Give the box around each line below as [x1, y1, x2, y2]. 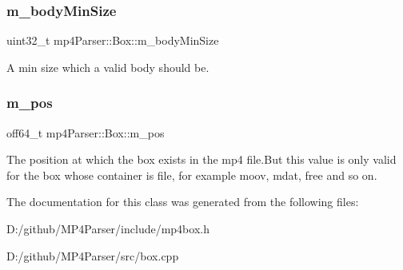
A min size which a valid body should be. [6, 58, 209, 75]
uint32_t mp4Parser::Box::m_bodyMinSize [6, 32, 219, 49]
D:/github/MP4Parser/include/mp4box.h [6, 220, 209, 236]
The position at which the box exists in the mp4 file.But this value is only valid [6, 151, 397, 168]
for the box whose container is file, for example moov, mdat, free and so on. [6, 166, 377, 183]
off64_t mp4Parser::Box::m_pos [6, 124, 165, 141]
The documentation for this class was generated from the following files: [6, 193, 359, 210]
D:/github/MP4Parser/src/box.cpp [6, 247, 179, 264]
